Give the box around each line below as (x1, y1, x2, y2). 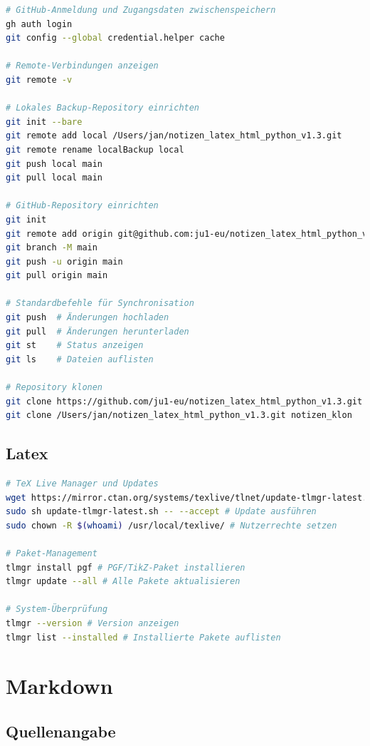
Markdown (6, 671, 113, 700)
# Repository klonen (6, 382, 103, 393)
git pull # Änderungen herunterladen (6, 326, 189, 337)
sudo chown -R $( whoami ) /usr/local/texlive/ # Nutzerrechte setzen (6, 520, 337, 531)
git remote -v (6, 74, 73, 85)
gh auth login (6, 19, 73, 29)
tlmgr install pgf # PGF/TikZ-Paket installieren (6, 562, 245, 573)
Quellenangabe (6, 720, 116, 742)
